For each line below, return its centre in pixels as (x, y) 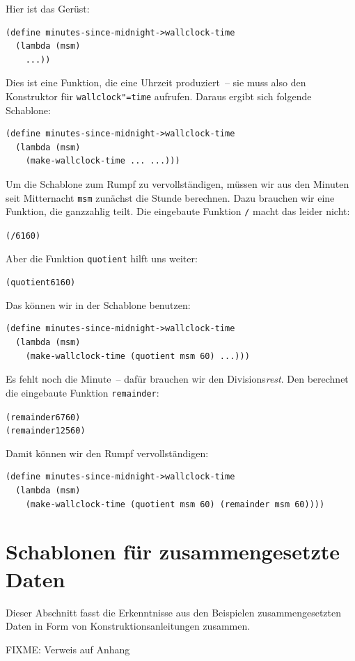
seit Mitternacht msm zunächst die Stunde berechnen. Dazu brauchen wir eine (170, 197)
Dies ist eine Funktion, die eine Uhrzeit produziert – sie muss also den (156, 82)
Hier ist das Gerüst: (48, 8)
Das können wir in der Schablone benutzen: (98, 304)
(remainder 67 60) (43, 417)
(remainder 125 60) (46, 431)
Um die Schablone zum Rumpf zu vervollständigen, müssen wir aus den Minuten (177, 184)
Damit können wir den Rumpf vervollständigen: (107, 453)
